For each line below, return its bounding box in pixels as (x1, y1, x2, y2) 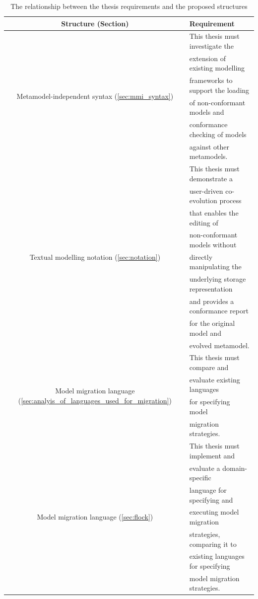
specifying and (189, 494, 233, 505)
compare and (189, 362, 229, 372)
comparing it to (189, 538, 237, 549)
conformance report (189, 305, 249, 316)
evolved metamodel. (189, 340, 250, 350)
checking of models (189, 129, 247, 139)
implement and (189, 450, 235, 460)
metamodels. (189, 151, 228, 161)
